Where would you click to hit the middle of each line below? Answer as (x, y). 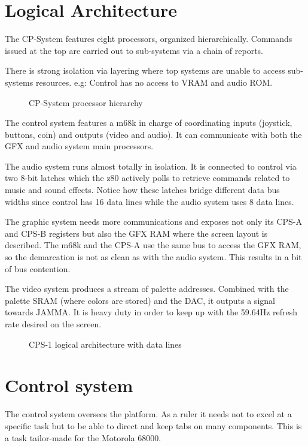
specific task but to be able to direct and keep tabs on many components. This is (153, 425)
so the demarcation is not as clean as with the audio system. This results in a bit (153, 257)
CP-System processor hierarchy (86, 102)
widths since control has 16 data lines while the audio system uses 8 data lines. (150, 201)
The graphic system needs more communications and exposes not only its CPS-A (153, 222)
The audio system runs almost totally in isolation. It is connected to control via (151, 166)
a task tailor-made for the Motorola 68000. (83, 437)
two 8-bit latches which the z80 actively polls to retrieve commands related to (147, 178)
